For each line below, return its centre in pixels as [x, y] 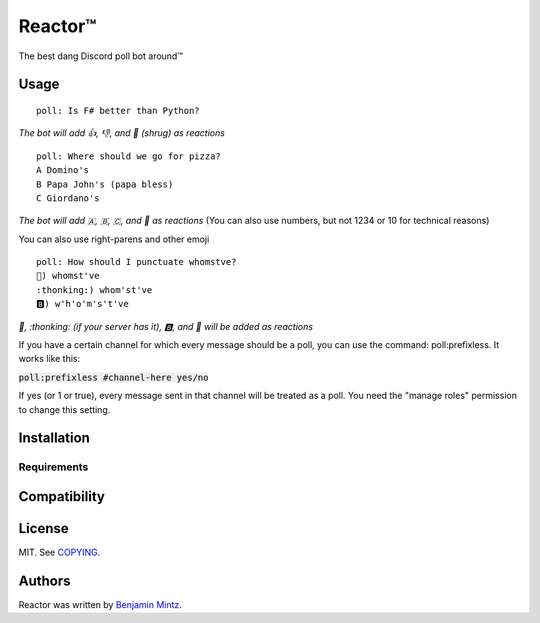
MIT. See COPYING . [59, 552]
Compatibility [61, 496]
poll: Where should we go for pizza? [129, 156]
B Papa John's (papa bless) [105, 184]
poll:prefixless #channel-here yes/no [113, 377]
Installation [54, 438]
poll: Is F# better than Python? [118, 110]
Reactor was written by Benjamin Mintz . [100, 604]
